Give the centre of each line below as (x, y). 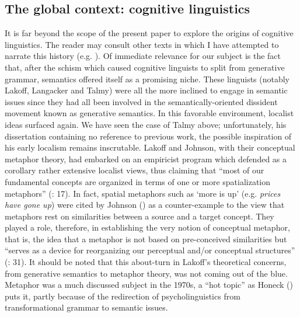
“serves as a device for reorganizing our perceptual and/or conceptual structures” (150, 250)
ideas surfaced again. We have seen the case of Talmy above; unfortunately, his (146, 124)
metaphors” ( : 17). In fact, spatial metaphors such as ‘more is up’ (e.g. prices (143, 193)
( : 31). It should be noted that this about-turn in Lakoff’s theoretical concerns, (146, 262)
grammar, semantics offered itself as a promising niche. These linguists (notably (147, 79)
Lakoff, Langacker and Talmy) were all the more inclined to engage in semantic (146, 90)
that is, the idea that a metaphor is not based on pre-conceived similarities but (146, 238)
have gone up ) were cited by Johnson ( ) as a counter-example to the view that (145, 205)
